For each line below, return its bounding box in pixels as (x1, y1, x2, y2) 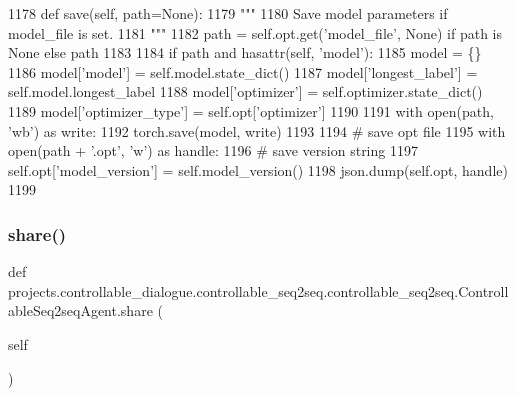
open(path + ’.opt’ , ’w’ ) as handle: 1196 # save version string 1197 (8, 140, 418, 161)
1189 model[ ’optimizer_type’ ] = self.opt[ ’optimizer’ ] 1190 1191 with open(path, (8, 100, 494, 121)
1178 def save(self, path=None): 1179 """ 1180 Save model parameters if (8, 3, 448, 23)
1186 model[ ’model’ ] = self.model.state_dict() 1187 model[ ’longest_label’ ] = (8, 61, 478, 82)
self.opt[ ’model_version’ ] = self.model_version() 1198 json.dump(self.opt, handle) (8, 159, 508, 180)
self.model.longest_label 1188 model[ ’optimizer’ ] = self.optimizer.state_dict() (8, 81, 483, 102)
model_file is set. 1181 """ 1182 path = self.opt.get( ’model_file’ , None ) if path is (8, 22, 503, 43)
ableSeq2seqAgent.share (8, 300, 153, 321)
